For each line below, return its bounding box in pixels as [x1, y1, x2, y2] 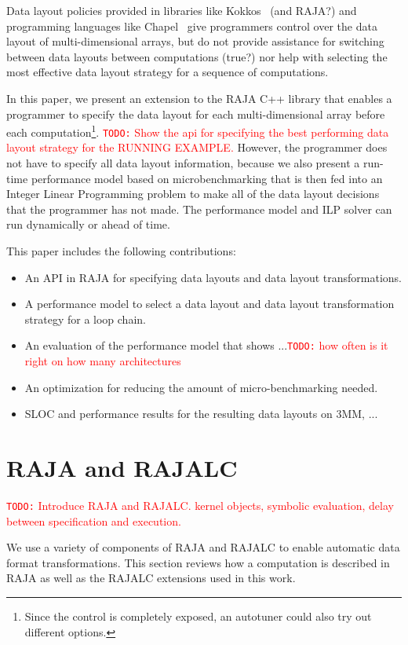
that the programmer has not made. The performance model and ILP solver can [6, 200, 392, 217]
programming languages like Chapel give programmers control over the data [6, 17, 377, 34]
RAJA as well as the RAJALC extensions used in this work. [6, 570, 296, 586]
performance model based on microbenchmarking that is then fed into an [31, 170, 383, 186]
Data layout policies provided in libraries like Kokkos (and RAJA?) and [6, 2, 357, 18]
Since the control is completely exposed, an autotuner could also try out [24, 608, 372, 624]
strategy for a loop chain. [24, 310, 146, 327]
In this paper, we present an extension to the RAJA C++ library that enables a [6, 90, 392, 106]
